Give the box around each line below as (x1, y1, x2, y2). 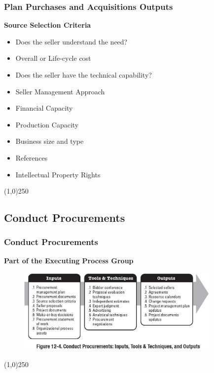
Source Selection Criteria (4, 20, 91, 30)
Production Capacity (15, 119, 79, 129)
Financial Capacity (15, 103, 73, 113)
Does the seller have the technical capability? (15, 70, 152, 80)
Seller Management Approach (15, 86, 105, 96)
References (15, 152, 48, 163)
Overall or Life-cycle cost (15, 53, 91, 63)
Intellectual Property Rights (15, 169, 101, 179)
